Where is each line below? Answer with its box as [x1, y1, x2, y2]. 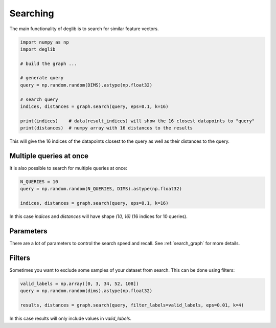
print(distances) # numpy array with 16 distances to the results [20, 125, 193, 131]
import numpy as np [20, 39, 69, 45]
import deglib [20, 46, 56, 52]
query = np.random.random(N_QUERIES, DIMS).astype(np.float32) [20, 186, 182, 192]
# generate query [20, 75, 64, 81]
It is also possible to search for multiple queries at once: [9, 165, 128, 171]
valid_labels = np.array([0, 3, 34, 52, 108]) [20, 281, 139, 287]
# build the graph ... [20, 60, 77, 67]
